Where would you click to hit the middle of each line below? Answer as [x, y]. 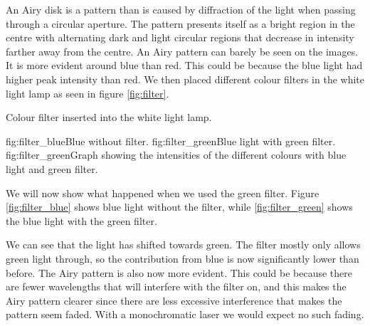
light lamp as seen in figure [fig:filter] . [88, 93]
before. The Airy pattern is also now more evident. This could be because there [179, 272]
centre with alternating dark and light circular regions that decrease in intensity [180, 37]
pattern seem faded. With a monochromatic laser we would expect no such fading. [185, 314]
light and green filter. [52, 168]
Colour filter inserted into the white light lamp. [109, 117]
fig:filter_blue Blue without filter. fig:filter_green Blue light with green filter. [171, 141]
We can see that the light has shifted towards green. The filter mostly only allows [183, 244]
